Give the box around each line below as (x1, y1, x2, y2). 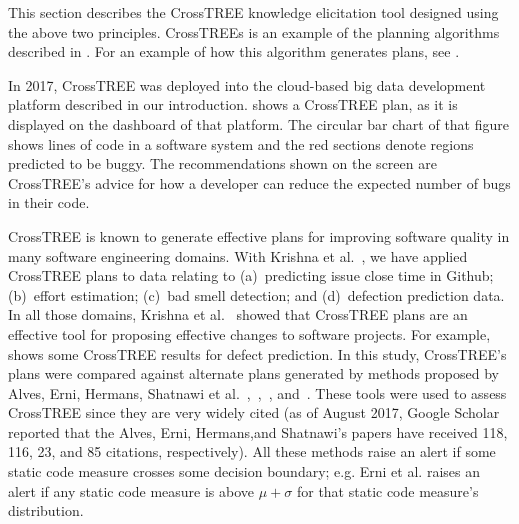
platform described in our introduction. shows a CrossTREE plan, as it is (8, 94, 458, 115)
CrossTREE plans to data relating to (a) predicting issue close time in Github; (8, 265, 494, 286)
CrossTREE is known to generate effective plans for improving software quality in (8, 225, 510, 246)
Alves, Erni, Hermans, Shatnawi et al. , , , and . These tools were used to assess (8, 382, 507, 403)
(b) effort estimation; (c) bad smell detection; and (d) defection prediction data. (8, 284, 505, 305)
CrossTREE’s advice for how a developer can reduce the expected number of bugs (8, 172, 511, 193)
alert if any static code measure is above (8, 480, 255, 501)
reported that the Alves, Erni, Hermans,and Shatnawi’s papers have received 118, (8, 421, 508, 442)
